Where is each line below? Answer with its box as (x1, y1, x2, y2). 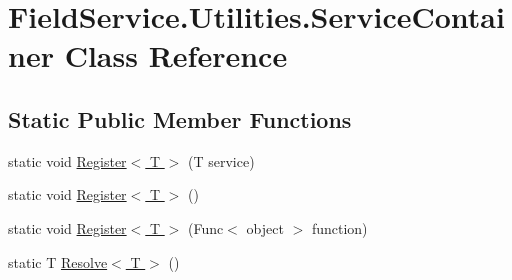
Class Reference (64, 35, 288, 76)
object (246, 217, 284, 238)
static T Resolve (8, 251, 108, 272)
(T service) (188, 150, 255, 171)
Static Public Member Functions (8, 103, 352, 134)
